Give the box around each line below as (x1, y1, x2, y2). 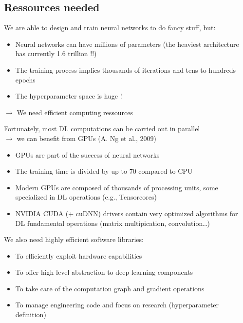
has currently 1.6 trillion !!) (15, 48, 97, 59)
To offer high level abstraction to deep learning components (15, 267, 193, 277)
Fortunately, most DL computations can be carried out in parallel (4, 123, 200, 134)
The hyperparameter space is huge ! (15, 91, 122, 101)
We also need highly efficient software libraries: (4, 234, 144, 244)
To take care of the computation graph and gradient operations (15, 283, 205, 293)
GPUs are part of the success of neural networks (15, 149, 160, 160)
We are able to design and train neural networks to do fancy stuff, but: (4, 22, 216, 33)
